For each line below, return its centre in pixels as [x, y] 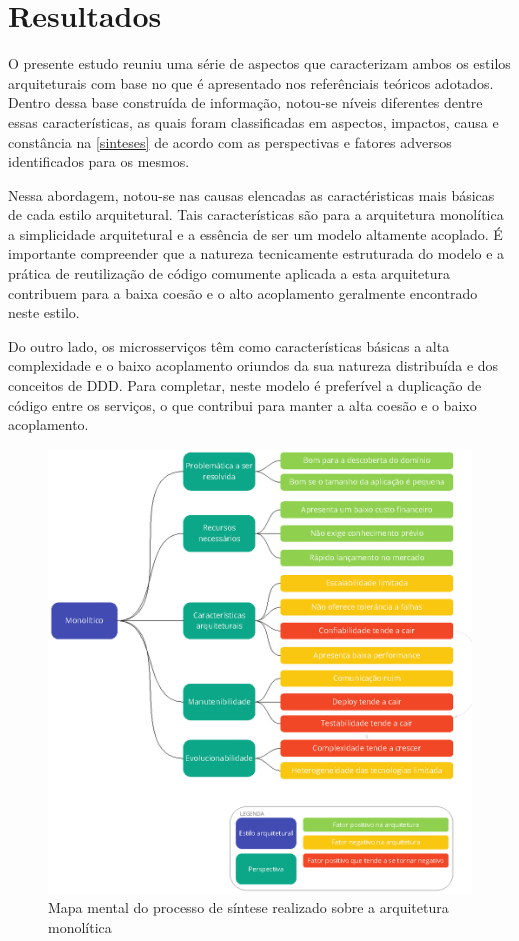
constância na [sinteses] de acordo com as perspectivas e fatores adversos [230, 141]
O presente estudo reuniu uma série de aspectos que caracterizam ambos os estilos [259, 63]
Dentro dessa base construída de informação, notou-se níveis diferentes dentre [245, 102]
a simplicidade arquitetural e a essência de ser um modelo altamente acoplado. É [255, 233]
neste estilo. [44, 312]
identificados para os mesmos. [99, 161]
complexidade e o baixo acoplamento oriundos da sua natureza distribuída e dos [253, 365]
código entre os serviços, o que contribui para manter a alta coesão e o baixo [242, 404]
